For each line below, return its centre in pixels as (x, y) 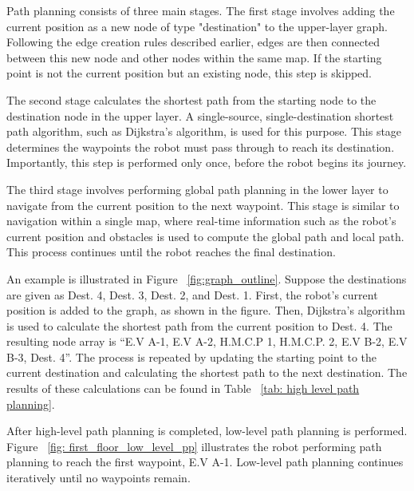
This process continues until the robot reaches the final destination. (171, 252)
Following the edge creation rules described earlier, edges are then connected (193, 42)
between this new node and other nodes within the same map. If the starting (194, 57)
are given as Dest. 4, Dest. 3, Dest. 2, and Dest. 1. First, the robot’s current (192, 294)
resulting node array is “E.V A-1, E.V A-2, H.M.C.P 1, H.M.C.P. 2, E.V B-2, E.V (207, 341)
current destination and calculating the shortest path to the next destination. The (207, 372)
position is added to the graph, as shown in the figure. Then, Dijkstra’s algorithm (206, 310)
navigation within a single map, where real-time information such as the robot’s (201, 221)
